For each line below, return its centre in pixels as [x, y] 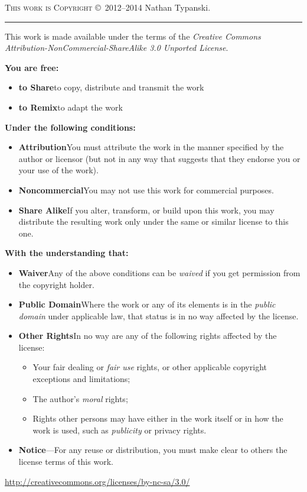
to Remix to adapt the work [71, 107]
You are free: [32, 67]
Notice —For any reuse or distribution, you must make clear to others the [153, 450]
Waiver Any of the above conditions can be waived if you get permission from [159, 272]
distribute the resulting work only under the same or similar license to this [153, 221]
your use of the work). [58, 170]
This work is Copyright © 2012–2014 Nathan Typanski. [108, 7]
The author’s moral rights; [80, 398]
